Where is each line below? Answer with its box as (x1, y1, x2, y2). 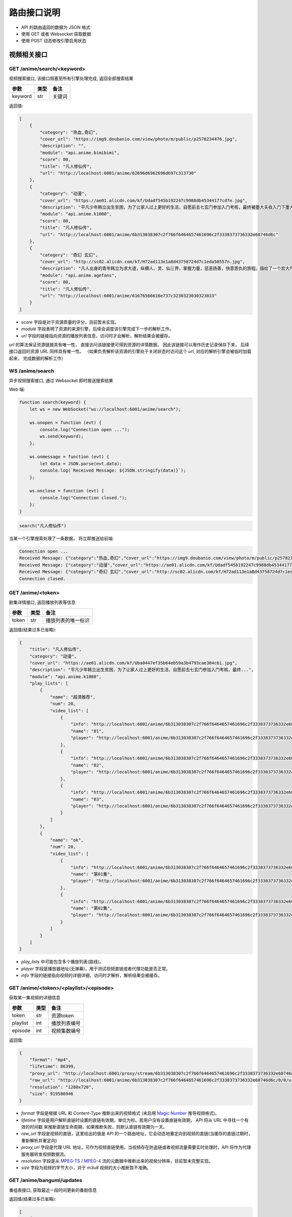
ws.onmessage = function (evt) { (29, 454, 109, 460)
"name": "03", (71, 796, 104, 802)
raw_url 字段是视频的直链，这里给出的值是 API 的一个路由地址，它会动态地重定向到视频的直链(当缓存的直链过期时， (21, 1131, 253, 1137)
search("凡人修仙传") (19, 523, 67, 529)
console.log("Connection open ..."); (39, 426, 130, 432)
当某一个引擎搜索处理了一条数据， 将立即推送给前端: (9, 535, 114, 541)
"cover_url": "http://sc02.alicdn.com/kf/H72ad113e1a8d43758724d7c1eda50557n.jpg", (39, 259, 245, 265)
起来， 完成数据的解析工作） (9, 355, 66, 361)
